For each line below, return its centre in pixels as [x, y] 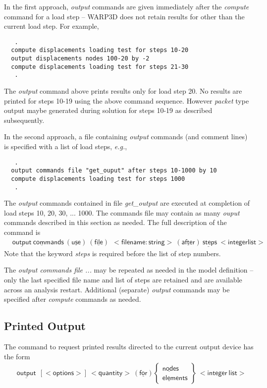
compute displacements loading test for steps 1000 [98, 179]
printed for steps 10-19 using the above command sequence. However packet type [127, 100]
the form [17, 356]
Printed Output [45, 326]
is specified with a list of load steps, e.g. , [66, 146]
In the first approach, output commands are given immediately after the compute [127, 6]
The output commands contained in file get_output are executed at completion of [127, 203]
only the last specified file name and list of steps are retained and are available [123, 280]
